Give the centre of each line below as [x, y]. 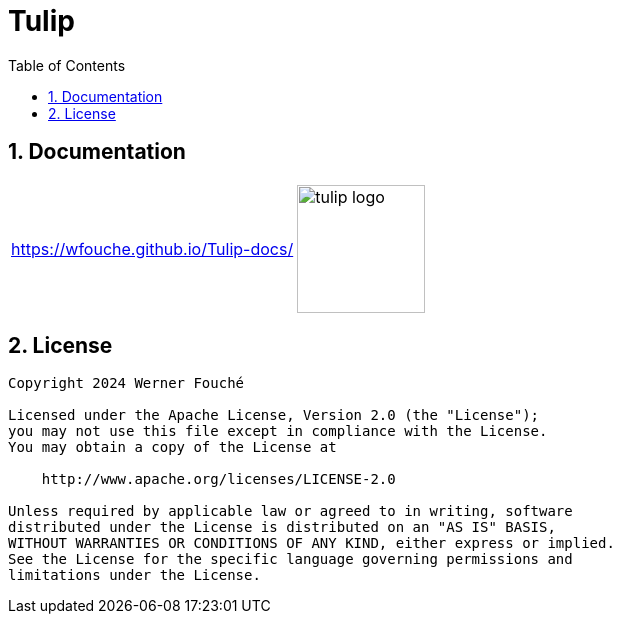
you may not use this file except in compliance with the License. [278, 431]
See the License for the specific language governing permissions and [290, 559]
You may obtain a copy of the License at [172, 447]
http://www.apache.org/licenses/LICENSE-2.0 [218, 479]
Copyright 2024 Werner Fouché [126, 383]
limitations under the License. [134, 575]
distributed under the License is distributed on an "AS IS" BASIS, [282, 527]
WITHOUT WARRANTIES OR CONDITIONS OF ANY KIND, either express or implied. [311, 543]
